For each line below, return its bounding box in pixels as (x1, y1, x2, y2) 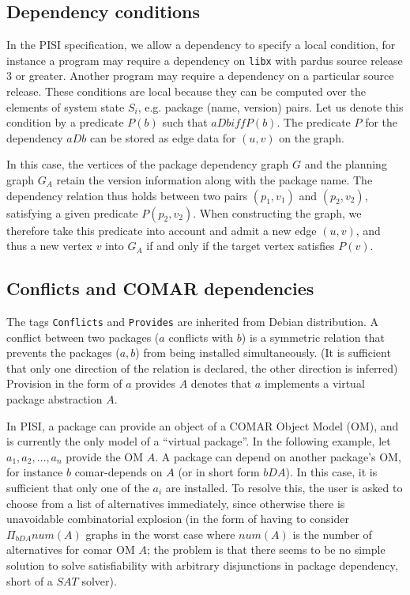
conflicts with (168, 328, 234, 345)
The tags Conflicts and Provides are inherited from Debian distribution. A (6, 313, 379, 329)
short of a (6, 572, 53, 589)
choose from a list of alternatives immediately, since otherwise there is (6, 495, 345, 511)
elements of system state (6, 98, 125, 115)
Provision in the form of (6, 375, 122, 392)
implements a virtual (264, 375, 365, 392)
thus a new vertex (6, 237, 92, 254)
